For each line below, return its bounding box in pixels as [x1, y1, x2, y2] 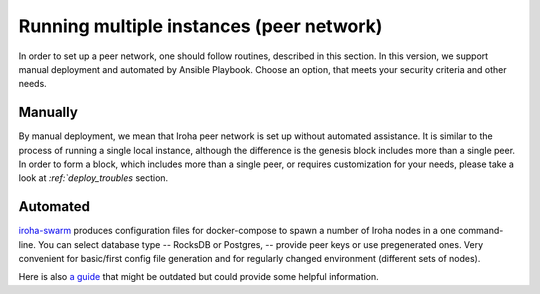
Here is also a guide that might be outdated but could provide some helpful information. [18, 271, 379, 283]
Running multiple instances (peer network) [18, 15, 383, 37]
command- [458, 225, 504, 237]
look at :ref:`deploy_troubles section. [18, 172, 169, 184]
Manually [18, 104, 79, 121]
